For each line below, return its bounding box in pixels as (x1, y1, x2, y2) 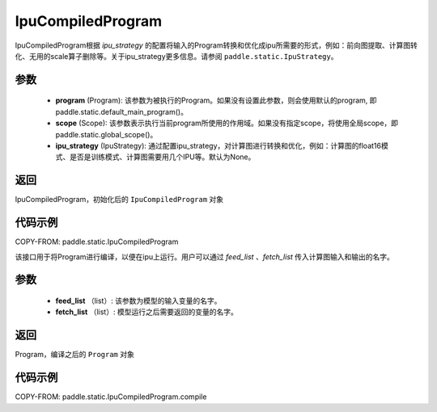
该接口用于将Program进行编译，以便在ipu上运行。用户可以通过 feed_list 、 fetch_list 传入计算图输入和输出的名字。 (15, 251, 394, 262)
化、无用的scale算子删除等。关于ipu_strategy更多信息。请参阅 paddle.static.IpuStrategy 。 (15, 51, 338, 61)
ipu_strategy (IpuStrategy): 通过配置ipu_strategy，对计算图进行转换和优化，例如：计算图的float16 (55, 141, 382, 150)
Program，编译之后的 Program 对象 (15, 350, 135, 359)
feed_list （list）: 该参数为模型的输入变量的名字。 (55, 296, 222, 305)
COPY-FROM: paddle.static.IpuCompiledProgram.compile (15, 392, 207, 401)
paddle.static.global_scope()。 (55, 129, 158, 139)
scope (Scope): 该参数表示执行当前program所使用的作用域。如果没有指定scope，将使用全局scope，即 (55, 118, 399, 128)
